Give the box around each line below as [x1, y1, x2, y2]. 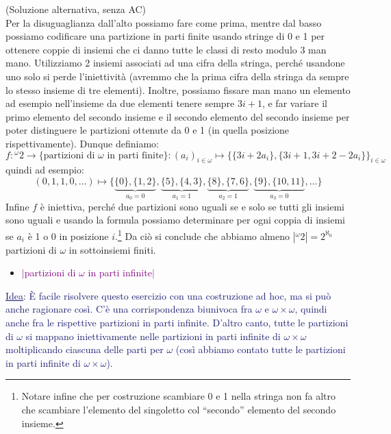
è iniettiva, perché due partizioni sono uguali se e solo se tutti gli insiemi [40, 199, 344, 213]
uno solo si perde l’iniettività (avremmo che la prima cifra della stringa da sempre [5, 69, 349, 83]
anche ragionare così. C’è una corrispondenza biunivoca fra [5, 302, 253, 316]
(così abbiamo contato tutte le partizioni [175, 342, 346, 357]
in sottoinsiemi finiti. [68, 242, 156, 256]
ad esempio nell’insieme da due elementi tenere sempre [5, 96, 235, 110]
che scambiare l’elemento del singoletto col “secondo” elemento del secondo [21, 402, 336, 417]
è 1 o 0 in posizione [27, 228, 109, 243]
